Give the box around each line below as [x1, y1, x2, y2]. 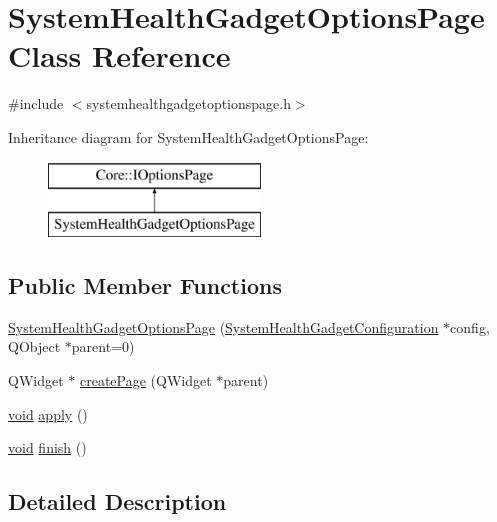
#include [8, 93, 64, 114]
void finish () [8, 437, 87, 458]
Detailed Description [8, 486, 227, 517]
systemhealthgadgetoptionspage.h [86, 93, 291, 114]
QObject [8, 336, 61, 357]
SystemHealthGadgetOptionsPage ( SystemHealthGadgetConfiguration [8, 316, 439, 337]
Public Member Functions [8, 270, 282, 301]
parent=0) [71, 336, 135, 357]
